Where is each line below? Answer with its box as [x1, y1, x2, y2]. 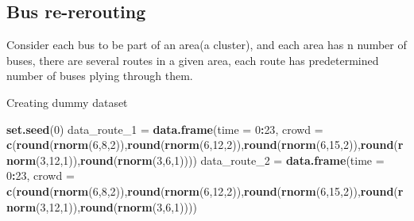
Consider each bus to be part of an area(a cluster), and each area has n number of [6, 36, 407, 53]
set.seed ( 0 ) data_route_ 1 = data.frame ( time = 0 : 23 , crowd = [6, 120, 323, 137]
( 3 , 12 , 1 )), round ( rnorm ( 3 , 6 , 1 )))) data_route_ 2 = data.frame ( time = [36, 151, 385, 168]
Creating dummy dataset [6, 93, 128, 110]
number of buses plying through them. [6, 67, 193, 84]
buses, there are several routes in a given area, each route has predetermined [6, 51, 379, 68]
